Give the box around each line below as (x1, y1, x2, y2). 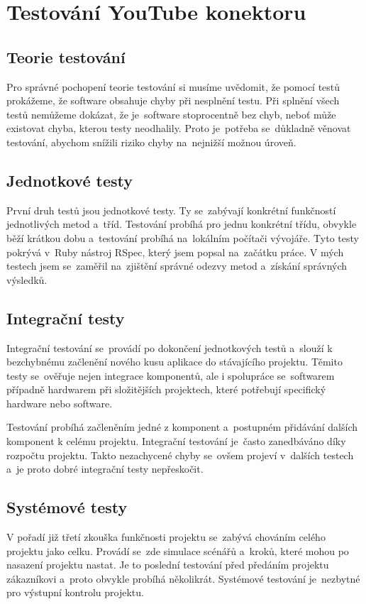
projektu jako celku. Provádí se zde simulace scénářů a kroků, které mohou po (6, 543, 349, 558)
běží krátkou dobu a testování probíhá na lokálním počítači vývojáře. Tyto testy (6, 230, 359, 245)
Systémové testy (6, 496, 128, 518)
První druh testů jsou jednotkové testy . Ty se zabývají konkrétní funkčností (6, 202, 336, 217)
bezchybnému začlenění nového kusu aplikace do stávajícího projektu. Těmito (6, 354, 343, 369)
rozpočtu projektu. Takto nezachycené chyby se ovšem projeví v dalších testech (6, 447, 354, 462)
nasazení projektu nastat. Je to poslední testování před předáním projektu (6, 557, 329, 572)
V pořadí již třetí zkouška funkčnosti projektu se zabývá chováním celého (6, 529, 326, 544)
